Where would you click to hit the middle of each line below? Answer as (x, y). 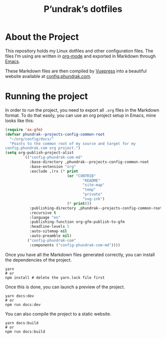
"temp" (89, 190)
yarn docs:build (22, 323)
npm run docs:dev (23, 305)
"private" (92, 195)
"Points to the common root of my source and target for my (73, 143)
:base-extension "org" (53, 167)
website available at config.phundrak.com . (48, 76)
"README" (91, 180)
